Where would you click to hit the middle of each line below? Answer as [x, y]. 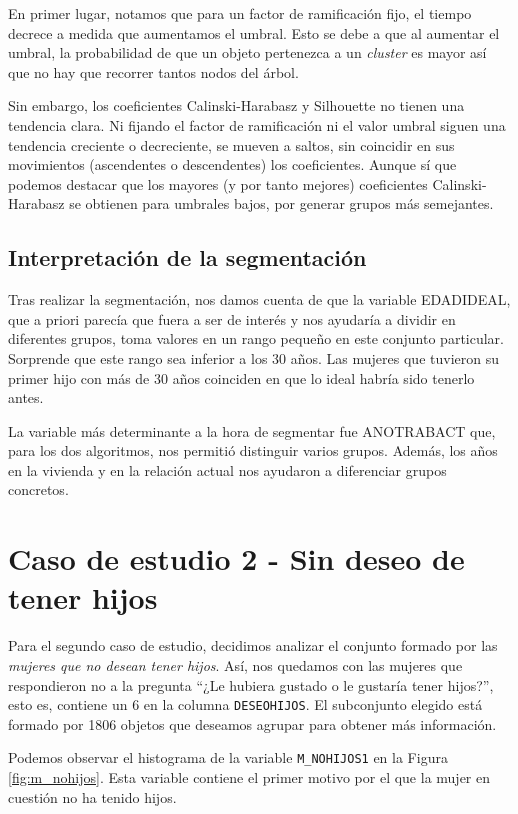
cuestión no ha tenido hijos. [92, 796]
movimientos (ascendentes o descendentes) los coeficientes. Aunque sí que [232, 164]
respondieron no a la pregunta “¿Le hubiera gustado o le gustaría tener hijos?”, [251, 684]
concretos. [38, 489]
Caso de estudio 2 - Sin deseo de [236, 558]
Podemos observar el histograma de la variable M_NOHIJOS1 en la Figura [228, 757]
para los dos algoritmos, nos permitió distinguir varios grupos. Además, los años [253, 450]
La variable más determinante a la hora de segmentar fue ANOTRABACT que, [252, 430]
